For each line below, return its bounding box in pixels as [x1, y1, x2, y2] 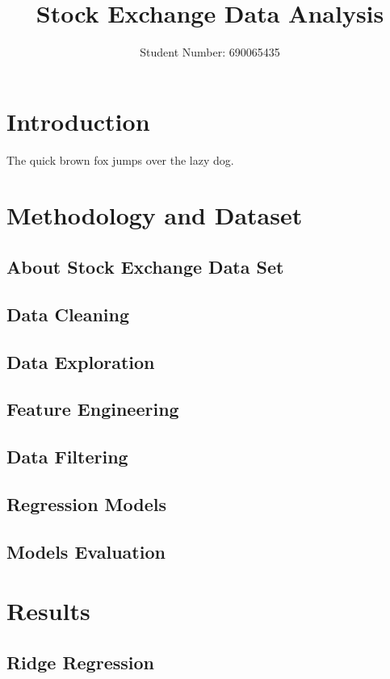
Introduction [6, 104, 150, 137]
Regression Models [6, 491, 166, 516]
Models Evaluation [6, 539, 166, 564]
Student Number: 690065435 [140, 44, 280, 61]
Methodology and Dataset [6, 199, 303, 232]
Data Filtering [6, 444, 128, 469]
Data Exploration [6, 349, 155, 374]
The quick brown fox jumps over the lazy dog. [6, 151, 234, 168]
